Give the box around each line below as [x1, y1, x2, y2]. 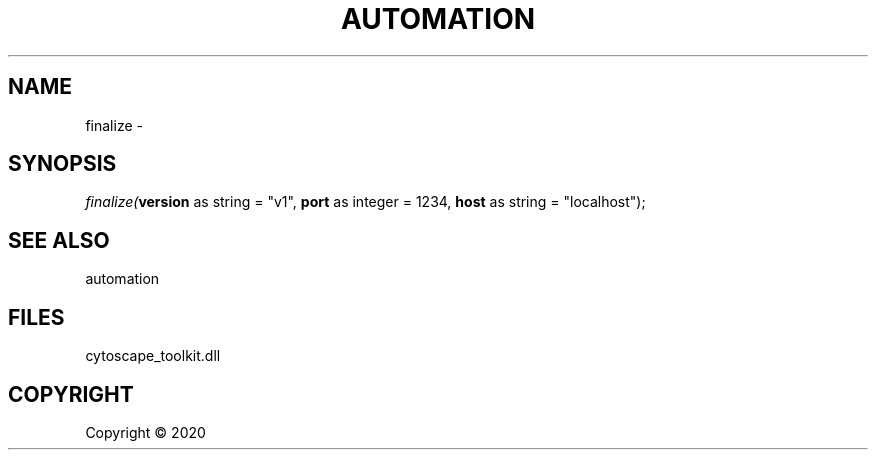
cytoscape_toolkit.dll [85, 347, 221, 365]
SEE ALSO [8, 227, 110, 253]
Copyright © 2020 [85, 423, 206, 441]
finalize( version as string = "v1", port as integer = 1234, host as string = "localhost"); [85, 193, 646, 211]
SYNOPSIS [8, 151, 117, 177]
